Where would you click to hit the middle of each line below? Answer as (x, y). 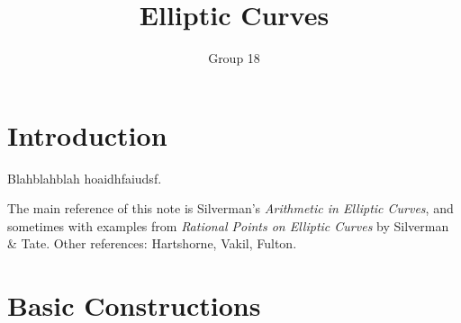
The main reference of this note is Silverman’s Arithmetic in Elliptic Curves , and (230, 208)
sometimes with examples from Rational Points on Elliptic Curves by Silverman (228, 225)
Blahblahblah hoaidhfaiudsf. (85, 178)
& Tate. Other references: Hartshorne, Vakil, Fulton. (152, 243)
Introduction (87, 135)
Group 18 (234, 58)
